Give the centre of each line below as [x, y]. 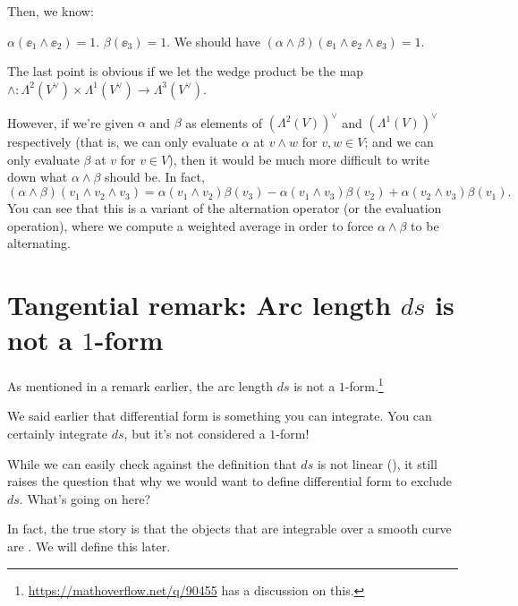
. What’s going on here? [85, 498]
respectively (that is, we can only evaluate [123, 142]
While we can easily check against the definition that [152, 463]
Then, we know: [51, 11]
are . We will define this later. [89, 546]
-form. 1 [364, 384]
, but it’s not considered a [195, 433]
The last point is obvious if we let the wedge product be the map [186, 71]
